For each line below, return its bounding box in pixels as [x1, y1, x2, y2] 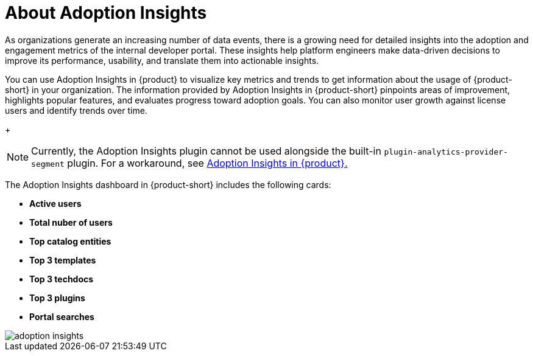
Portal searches [29, 311, 94, 322]
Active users [29, 198, 82, 209]
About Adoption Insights [5, 2, 207, 23]
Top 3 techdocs [29, 273, 94, 284]
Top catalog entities [29, 236, 111, 246]
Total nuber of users [29, 217, 113, 228]
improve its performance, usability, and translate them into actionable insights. [5, 55, 319, 66]
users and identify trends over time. [5, 105, 147, 116]
